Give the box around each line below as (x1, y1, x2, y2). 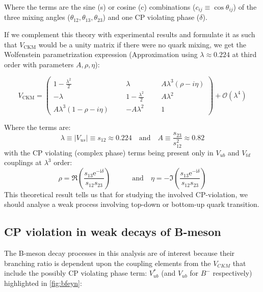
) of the (233, 2, 257, 12)
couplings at (4, 157, 42, 168)
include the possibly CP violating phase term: (4, 268, 147, 278)
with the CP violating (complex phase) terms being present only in (4, 147, 214, 157)
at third (232, 49, 257, 60)
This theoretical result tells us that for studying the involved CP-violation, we (4, 189, 248, 199)
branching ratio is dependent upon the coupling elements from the (4, 257, 211, 268)
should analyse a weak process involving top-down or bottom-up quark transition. (4, 199, 259, 209)
